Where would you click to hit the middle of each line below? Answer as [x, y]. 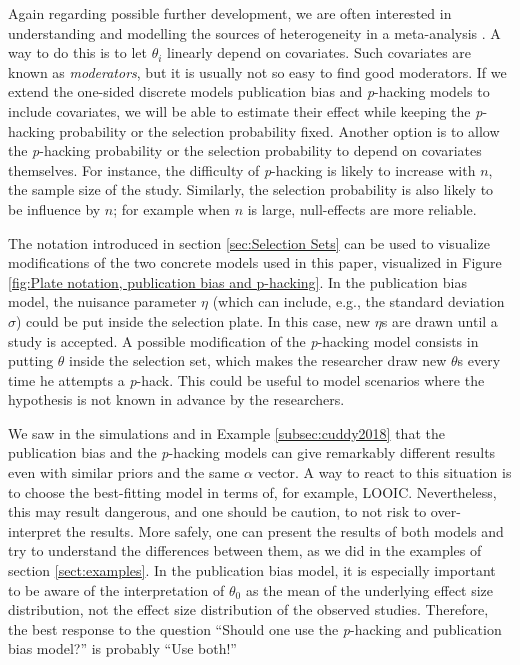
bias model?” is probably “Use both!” [122, 648]
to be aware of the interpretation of [116, 589]
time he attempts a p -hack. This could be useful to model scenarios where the [246, 379]
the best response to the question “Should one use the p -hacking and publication [255, 628]
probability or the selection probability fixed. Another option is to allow [279, 130]
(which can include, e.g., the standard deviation [358, 301]
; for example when [171, 208]
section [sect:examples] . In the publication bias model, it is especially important [252, 570]
